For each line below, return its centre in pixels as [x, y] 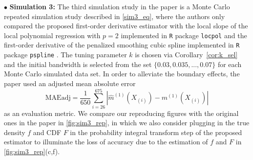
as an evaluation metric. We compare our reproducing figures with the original [121, 113]
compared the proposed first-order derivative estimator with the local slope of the [126, 26]
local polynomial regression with [52, 35]
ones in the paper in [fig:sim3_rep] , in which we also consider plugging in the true [127, 123]
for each [230, 64]
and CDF [47, 132]
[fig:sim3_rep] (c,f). [32, 151]
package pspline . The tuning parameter [65, 55]
